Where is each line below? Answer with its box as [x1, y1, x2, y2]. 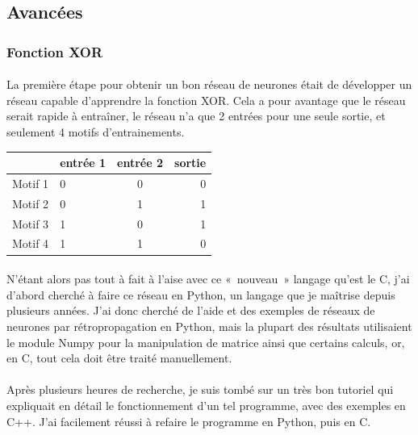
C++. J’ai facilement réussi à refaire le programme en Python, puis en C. [6, 412, 371, 429]
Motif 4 [12, 235, 49, 252]
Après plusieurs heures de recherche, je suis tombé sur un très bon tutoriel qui [6, 381, 394, 398]
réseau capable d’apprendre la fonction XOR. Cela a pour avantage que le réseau [6, 91, 406, 108]
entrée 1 [60, 154, 107, 171]
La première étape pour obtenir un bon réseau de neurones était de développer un [6, 76, 412, 93]
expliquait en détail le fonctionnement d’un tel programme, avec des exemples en [6, 396, 406, 413]
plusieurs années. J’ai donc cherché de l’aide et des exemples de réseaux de [6, 302, 375, 319]
